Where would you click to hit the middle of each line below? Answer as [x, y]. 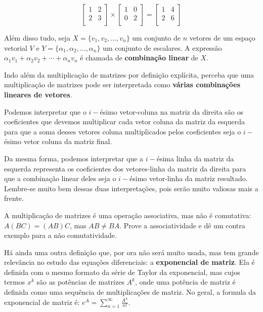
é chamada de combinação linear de [139, 58]
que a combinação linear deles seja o [60, 178]
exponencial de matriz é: [42, 302]
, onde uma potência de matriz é [185, 282]
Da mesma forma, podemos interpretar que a [74, 158]
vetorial [16, 47]
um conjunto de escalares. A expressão [162, 47]
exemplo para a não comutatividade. [60, 235]
